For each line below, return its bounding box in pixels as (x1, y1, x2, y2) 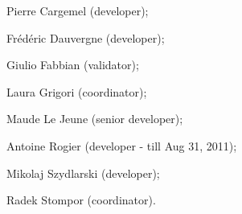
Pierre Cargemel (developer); (6, 2, 149, 19)
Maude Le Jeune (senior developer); (6, 110, 183, 127)
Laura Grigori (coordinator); (6, 83, 147, 100)
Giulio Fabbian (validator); (6, 56, 139, 73)
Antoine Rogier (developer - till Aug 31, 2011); (6, 137, 237, 154)
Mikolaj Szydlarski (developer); (6, 164, 160, 181)
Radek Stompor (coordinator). (6, 191, 156, 208)
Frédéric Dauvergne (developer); (6, 29, 165, 46)
